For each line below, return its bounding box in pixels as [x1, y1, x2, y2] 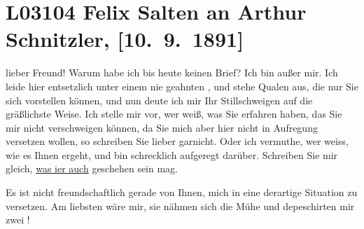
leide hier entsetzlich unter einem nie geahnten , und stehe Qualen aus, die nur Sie [6, 78, 358, 93]
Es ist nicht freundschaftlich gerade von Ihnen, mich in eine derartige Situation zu [6, 185, 358, 200]
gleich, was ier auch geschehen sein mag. [6, 161, 178, 176]
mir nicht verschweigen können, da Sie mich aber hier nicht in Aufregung [6, 120, 318, 134]
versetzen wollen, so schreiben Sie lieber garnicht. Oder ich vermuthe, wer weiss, [6, 134, 349, 148]
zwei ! [6, 212, 30, 227]
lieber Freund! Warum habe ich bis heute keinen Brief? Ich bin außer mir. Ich [6, 65, 338, 80]
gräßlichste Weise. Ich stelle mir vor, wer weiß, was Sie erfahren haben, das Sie [6, 106, 342, 121]
